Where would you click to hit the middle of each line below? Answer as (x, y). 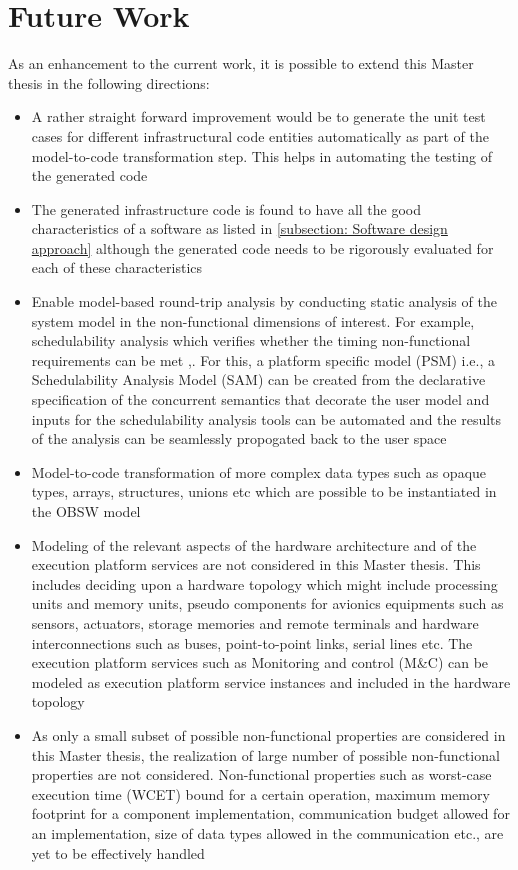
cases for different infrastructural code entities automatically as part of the (260, 135)
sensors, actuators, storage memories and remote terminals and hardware (255, 622)
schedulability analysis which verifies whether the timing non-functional (251, 340)
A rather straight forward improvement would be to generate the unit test (258, 116)
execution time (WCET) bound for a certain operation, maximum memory (260, 793)
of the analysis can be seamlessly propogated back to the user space (239, 438)
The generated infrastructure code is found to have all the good (226, 208)
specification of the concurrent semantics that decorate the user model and (260, 399)
